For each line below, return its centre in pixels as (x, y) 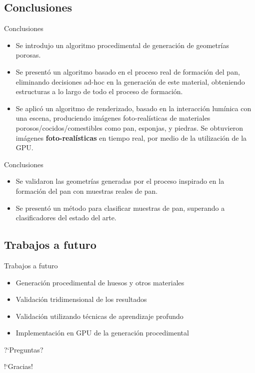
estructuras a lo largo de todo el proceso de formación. (99, 91)
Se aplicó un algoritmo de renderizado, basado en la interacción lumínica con (133, 108)
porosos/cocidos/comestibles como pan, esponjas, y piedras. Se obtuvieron (129, 127)
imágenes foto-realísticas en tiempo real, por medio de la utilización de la (131, 137)
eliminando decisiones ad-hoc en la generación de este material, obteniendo (130, 81)
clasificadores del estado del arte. (66, 218)
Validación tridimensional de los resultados (81, 299)
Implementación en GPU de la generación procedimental (102, 333)
